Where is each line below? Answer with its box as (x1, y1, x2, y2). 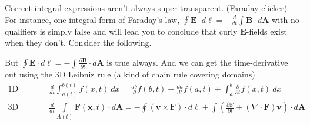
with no (272, 13, 299, 25)
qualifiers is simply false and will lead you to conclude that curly (5, 25, 238, 37)
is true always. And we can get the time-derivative (106, 56, 288, 68)
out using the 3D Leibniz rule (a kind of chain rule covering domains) (5, 68, 255, 80)
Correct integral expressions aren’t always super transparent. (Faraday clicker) (5, 2, 288, 13)
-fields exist (246, 25, 287, 37)
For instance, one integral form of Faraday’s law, (5, 13, 180, 25)
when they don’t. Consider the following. (5, 36, 152, 49)
